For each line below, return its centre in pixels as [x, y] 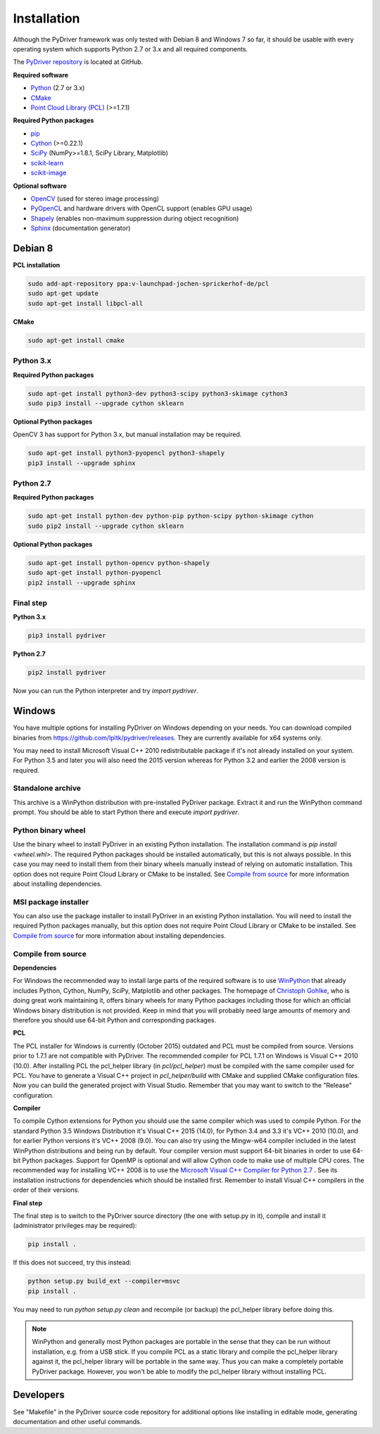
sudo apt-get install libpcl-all [85, 303]
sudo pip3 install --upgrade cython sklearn [106, 403]
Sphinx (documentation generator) [81, 228]
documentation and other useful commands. [77, 1421]
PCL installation [37, 265]
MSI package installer [51, 902]
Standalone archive [47, 788]
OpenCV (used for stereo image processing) [95, 199]
